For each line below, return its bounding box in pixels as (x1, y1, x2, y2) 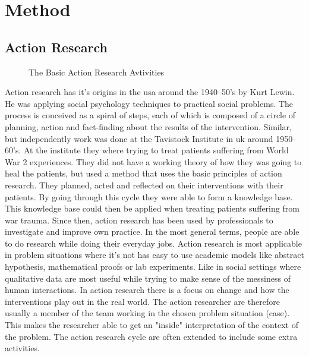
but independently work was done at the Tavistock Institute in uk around (5, 132, 273, 144)
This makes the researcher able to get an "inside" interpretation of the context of (5, 319, 298, 331)
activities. (5, 342, 40, 354)
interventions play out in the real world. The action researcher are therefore (5, 295, 280, 307)
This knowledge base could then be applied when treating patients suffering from (5, 202, 299, 215)
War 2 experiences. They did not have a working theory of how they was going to (5, 155, 302, 168)
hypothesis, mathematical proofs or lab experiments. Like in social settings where (5, 260, 301, 273)
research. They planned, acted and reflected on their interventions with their (5, 178, 283, 191)
